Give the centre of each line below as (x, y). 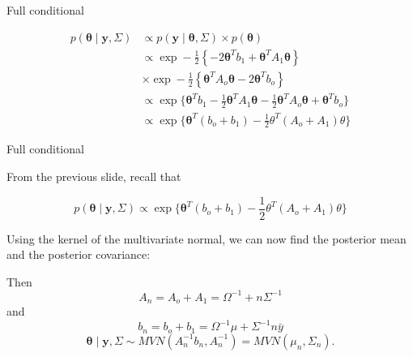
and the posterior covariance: (79, 254)
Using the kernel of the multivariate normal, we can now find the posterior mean (206, 238)
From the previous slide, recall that (94, 176)
